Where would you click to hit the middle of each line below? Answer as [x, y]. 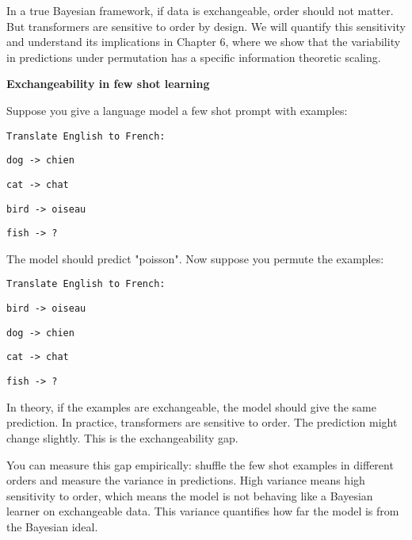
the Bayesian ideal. [52, 526]
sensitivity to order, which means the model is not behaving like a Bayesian [190, 495]
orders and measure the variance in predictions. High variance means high [186, 480]
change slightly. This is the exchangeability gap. [122, 437]
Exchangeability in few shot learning [108, 84]
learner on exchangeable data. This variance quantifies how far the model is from [203, 511]
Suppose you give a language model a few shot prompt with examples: [177, 110]
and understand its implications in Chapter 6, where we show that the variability [204, 42]
